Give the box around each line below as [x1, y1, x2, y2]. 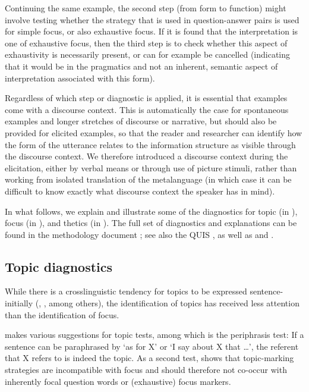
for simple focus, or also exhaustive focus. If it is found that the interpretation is [5, 25, 298, 37]
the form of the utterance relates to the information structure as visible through [5, 138, 296, 150]
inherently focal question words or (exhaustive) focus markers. [5, 375, 231, 387]
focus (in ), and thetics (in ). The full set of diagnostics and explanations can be [5, 217, 297, 229]
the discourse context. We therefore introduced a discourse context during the [5, 150, 288, 162]
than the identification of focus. [5, 308, 119, 321]
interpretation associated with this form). [5, 71, 155, 84]
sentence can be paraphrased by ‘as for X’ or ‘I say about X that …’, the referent [5, 340, 299, 352]
